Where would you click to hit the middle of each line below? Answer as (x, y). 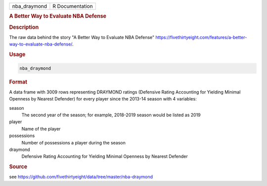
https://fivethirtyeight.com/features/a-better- (201, 37)
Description (24, 27)
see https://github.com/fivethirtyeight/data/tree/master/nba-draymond (81, 177)
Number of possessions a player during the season (74, 142)
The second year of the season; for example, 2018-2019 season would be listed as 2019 (111, 115)
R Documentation (73, 6)
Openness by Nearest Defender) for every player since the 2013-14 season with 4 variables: (103, 99)
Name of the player (41, 129)
